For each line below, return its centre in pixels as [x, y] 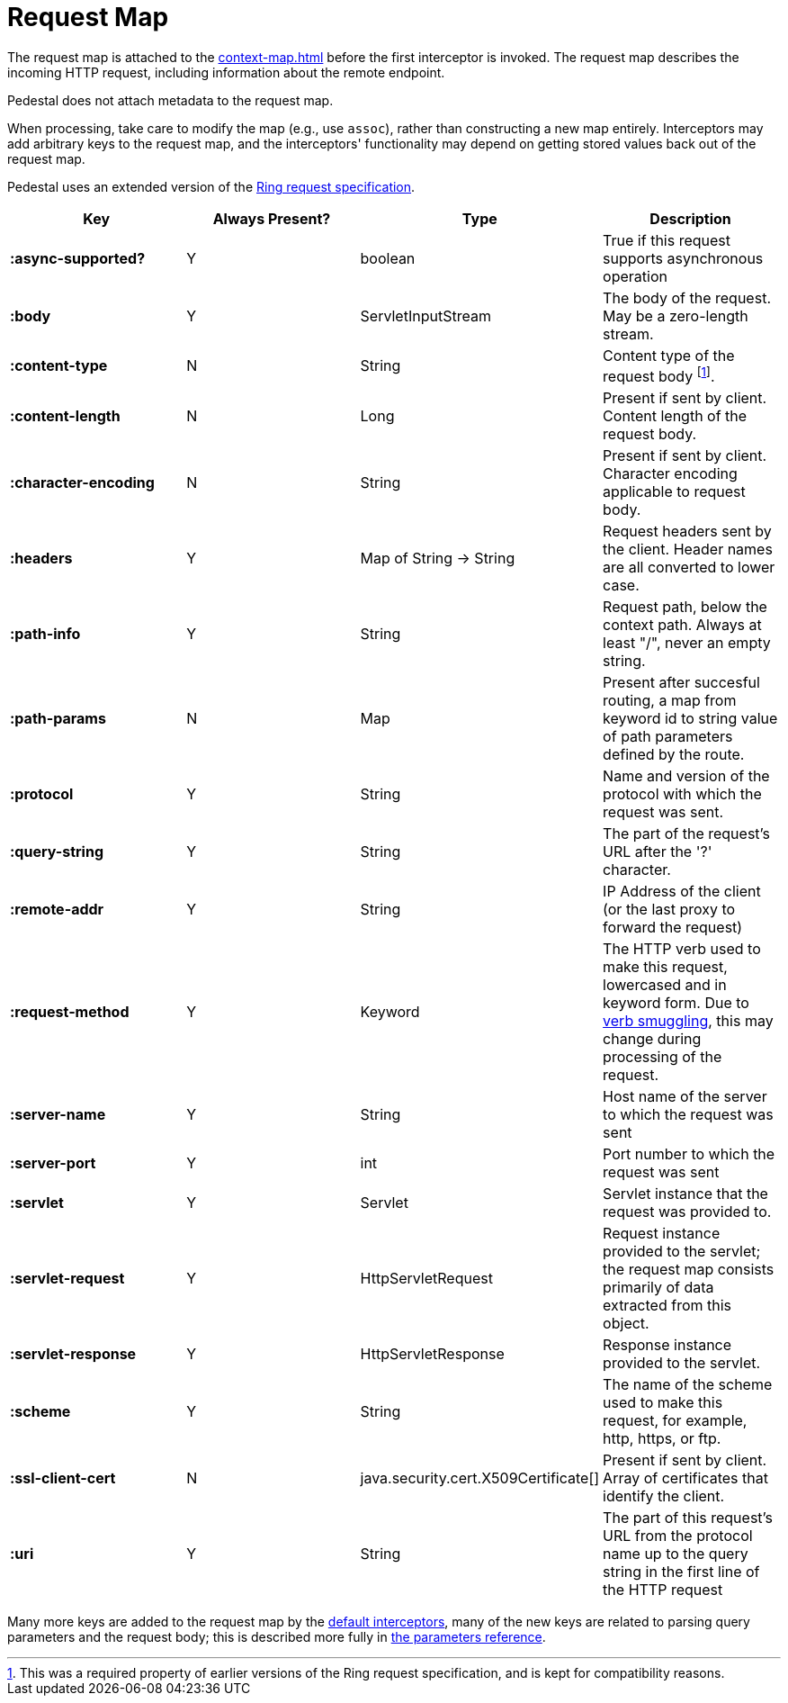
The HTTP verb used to [682, 949]
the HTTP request [663, 1590]
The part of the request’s [686, 834]
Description [690, 218]
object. [626, 1324]
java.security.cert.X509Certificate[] [480, 1478]
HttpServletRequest [426, 1279]
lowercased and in [665, 985]
